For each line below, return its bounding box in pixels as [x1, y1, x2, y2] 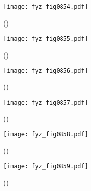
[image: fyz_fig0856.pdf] [3, 67, 88, 74]
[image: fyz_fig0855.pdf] [3, 35, 88, 43]
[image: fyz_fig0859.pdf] [3, 163, 88, 170]
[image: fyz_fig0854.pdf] [3, 3, 88, 10]
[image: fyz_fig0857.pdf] [3, 99, 88, 106]
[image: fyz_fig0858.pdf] [3, 131, 88, 138]
